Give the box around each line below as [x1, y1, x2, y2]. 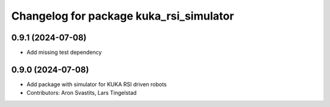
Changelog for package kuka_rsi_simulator [11, 9, 235, 23]
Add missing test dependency [26, 49, 102, 56]
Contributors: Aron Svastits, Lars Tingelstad [26, 89, 137, 97]
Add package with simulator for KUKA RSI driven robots [26, 80, 167, 88]
